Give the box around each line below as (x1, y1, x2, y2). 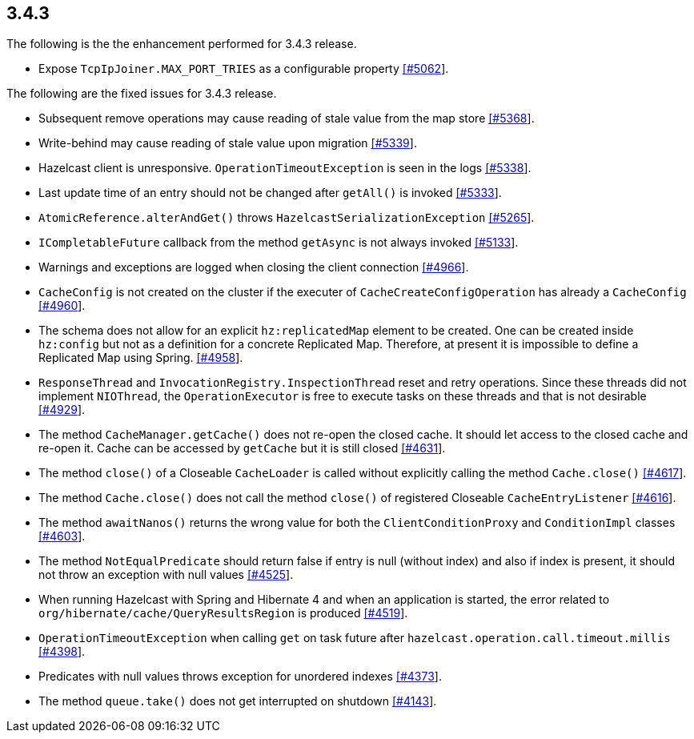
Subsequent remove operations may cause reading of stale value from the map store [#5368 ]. (38, 111, 535, 126)
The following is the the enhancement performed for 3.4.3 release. (6, 37, 357, 51)
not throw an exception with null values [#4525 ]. (38, 568, 294, 582)
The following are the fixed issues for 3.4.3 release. (6, 86, 277, 101)
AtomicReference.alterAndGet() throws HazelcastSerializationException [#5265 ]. (38, 211, 535, 225)
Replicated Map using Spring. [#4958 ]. (38, 351, 243, 365)
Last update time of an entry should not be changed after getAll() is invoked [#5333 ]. (38, 186, 502, 200)
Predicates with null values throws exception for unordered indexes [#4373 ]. (38, 669, 442, 684)
